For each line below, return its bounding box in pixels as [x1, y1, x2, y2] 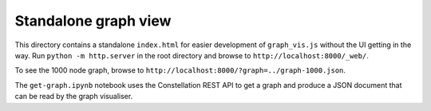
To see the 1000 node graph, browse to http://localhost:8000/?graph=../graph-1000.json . [14, 65, 346, 75]
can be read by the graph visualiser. [14, 92, 133, 101]
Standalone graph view [14, 12, 172, 30]
